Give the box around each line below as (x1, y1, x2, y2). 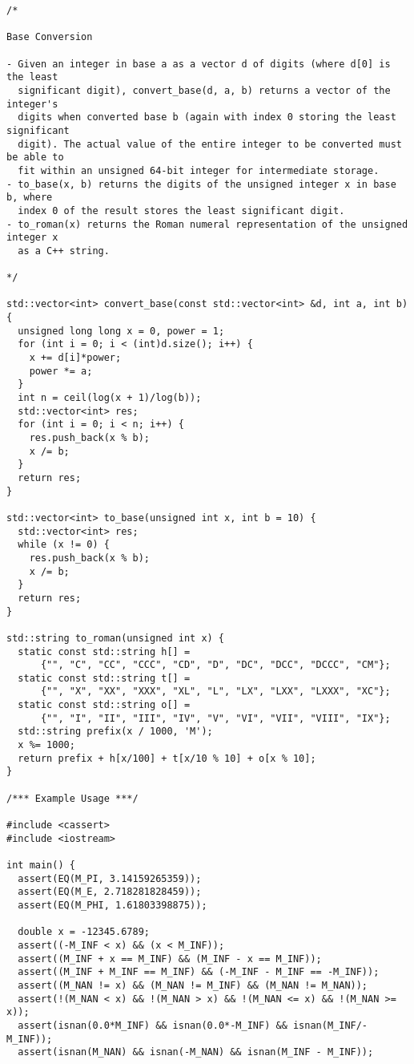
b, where (6, 192, 53, 204)
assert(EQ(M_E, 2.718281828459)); (18, 886, 202, 898)
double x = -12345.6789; (18, 926, 150, 938)
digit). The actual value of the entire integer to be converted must (18, 138, 402, 150)
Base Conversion (6, 31, 93, 43)
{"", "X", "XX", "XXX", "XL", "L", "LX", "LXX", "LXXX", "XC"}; (40, 686, 391, 698)
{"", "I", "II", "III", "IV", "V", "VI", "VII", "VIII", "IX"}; (40, 712, 391, 724)
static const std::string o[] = (18, 699, 191, 711)
